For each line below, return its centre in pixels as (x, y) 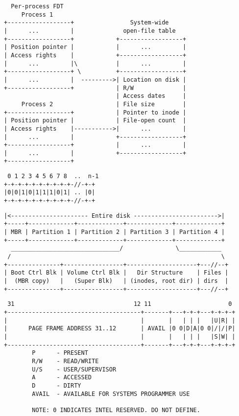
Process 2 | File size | (104, 104)
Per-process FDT (37, 6)
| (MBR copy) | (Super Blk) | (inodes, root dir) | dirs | (116, 281)
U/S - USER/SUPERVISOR (74, 369)
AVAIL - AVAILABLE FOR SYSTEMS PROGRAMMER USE (111, 394)
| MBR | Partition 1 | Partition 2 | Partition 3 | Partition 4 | (115, 232)
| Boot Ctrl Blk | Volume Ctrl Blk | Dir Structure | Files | (116, 273)
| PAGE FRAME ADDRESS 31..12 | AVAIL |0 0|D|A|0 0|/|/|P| (120, 329)
